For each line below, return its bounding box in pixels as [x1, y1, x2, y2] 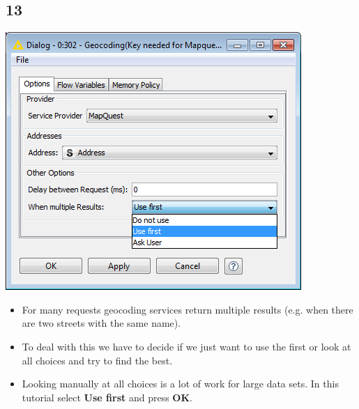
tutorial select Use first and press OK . [22, 389, 192, 404]
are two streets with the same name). [22, 316, 181, 330]
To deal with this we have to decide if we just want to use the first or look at [22, 339, 351, 353]
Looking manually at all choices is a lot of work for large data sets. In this [22, 376, 339, 391]
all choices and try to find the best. [22, 353, 173, 367]
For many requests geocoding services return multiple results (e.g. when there [22, 302, 353, 316]
